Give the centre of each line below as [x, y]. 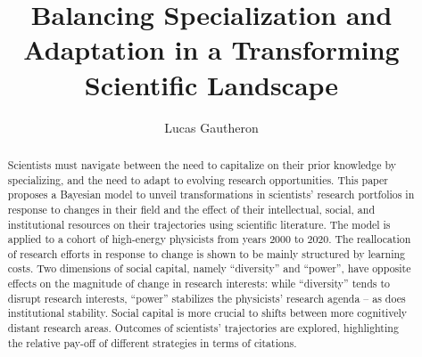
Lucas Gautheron [211, 127]
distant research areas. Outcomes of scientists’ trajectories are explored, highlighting [203, 328]
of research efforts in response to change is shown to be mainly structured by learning [207, 253]
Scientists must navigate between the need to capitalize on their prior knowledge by [202, 164]
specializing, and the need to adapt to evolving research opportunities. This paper [198, 179]
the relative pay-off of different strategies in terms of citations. [152, 342]
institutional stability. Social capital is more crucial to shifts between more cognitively [207, 313]
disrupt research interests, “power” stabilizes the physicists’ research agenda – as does [207, 298]
